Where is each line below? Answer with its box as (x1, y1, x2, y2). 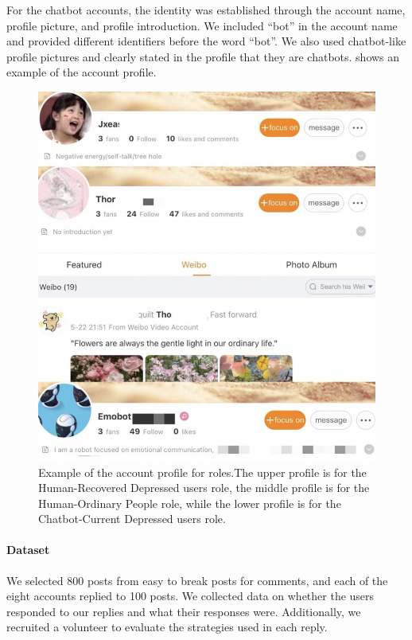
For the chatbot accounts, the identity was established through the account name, (6, 2, 406, 18)
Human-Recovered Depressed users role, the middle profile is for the (38, 479, 370, 496)
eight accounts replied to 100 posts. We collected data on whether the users (6, 587, 375, 604)
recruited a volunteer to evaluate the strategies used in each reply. (6, 619, 328, 635)
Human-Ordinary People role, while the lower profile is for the (38, 494, 341, 511)
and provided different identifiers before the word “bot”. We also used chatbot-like (6, 33, 406, 49)
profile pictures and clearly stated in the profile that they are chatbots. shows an (6, 48, 400, 64)
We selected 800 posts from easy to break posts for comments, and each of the (6, 572, 388, 588)
